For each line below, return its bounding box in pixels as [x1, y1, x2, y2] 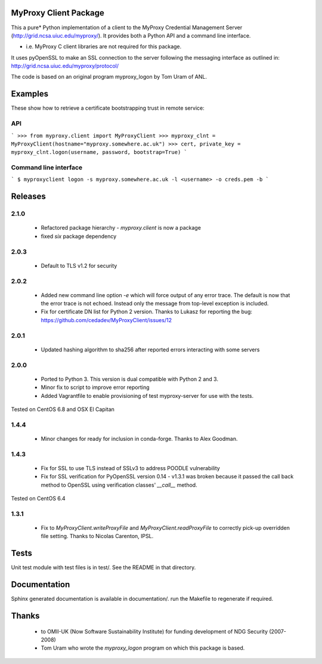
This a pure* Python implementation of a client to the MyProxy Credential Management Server [11, 24, 243, 31]
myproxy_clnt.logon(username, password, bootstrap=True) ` [11, 149, 188, 156]
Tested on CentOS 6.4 [11, 495, 66, 502]
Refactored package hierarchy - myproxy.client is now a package [41, 224, 201, 231]
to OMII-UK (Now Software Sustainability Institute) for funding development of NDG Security [41, 628, 268, 635]
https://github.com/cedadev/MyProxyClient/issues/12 [41, 316, 172, 323]
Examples [11, 89, 49, 99]
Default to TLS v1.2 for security [41, 262, 117, 269]
